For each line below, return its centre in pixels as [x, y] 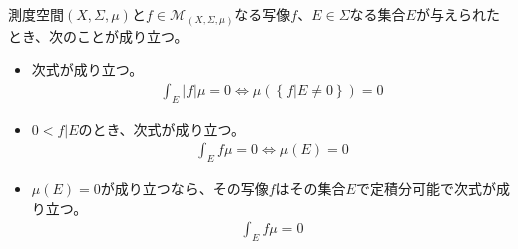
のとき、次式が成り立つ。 [162, 128]
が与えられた [457, 14]
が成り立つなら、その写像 [184, 187]
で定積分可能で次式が [425, 187]
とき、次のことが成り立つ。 [98, 35]
